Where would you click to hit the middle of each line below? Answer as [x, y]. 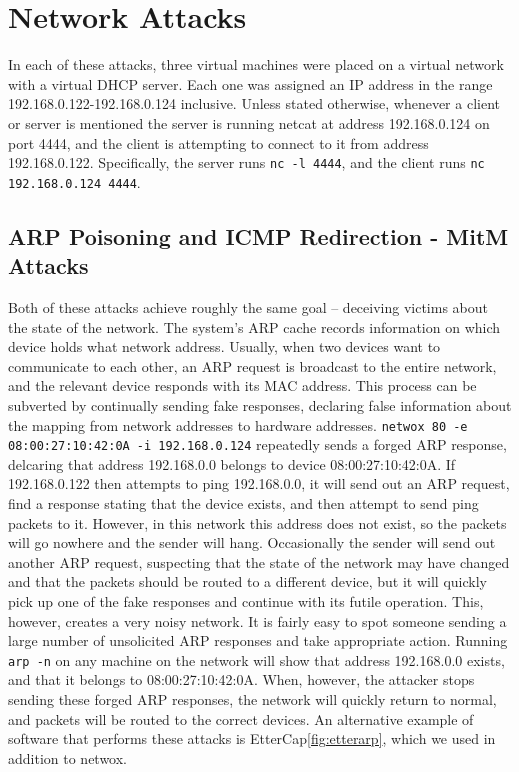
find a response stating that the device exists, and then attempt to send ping [243, 503]
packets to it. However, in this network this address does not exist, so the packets [257, 522]
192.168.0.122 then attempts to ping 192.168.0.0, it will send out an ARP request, [259, 483]
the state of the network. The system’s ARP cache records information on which [254, 326]
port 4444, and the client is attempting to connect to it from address [218, 142]
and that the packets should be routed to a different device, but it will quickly [247, 581]
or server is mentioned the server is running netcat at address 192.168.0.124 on [249, 122]
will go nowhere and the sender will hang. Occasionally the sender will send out [252, 542]
